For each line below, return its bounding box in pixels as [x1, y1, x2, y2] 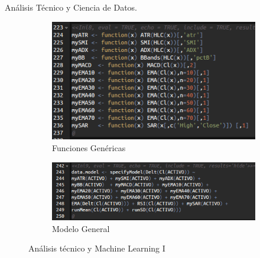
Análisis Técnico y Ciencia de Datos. [5, 1, 137, 13]
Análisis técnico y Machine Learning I [28, 242, 165, 254]
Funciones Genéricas [52, 141, 126, 154]
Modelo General [52, 222, 110, 234]
